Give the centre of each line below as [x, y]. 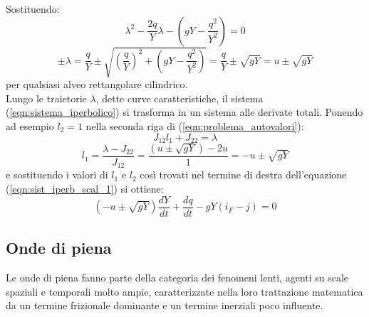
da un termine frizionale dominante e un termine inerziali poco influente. [165, 305]
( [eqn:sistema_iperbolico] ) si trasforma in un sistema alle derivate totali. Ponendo [184, 112]
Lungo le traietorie [46, 98]
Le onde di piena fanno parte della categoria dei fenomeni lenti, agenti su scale [177, 277]
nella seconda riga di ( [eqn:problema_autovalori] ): [195, 125]
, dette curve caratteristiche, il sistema [180, 98]
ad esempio [30, 125]
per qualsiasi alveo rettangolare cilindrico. [97, 84]
